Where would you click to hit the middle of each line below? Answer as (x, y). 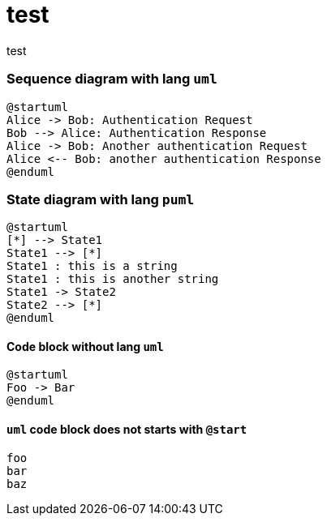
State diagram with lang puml (101, 199)
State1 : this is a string (92, 266)
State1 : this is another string (113, 279)
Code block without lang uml (85, 346)
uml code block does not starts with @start (127, 430)
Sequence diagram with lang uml (112, 79)
